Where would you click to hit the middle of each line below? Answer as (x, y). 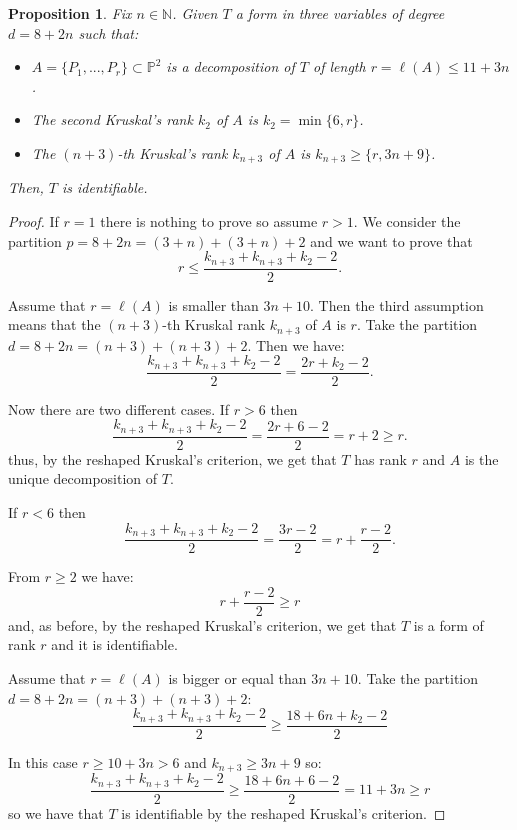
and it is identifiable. (114, 644)
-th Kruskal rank (214, 324)
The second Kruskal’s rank (112, 119)
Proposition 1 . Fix (70, 13)
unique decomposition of (83, 478)
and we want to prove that (391, 240)
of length (339, 66)
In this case (43, 761)
